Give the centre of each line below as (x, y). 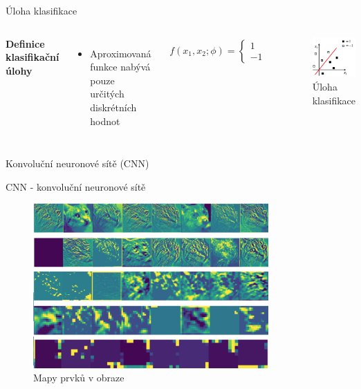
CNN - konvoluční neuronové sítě (76, 186)
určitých (107, 94)
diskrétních (113, 107)
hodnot (105, 121)
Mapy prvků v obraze (79, 378)
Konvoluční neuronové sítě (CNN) (77, 163)
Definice (25, 43)
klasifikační (33, 57)
